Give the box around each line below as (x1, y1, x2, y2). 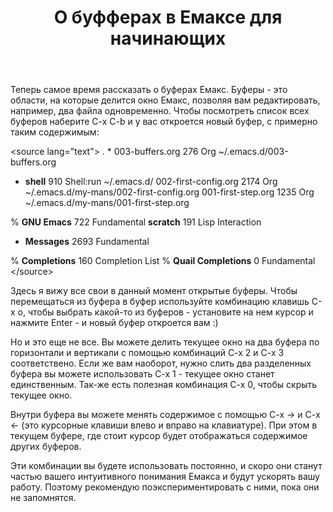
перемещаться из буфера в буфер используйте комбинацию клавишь (10, 296, 310, 308)
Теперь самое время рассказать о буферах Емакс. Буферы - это (10, 84, 288, 96)
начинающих (109, 27, 227, 50)
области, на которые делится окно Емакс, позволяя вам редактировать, (10, 94, 321, 106)
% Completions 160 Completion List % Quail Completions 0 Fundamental (10, 255, 316, 267)
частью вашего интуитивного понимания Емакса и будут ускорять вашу (10, 471, 320, 483)
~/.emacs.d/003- (218, 146, 289, 158)
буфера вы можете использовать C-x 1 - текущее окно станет (10, 368, 275, 380)
